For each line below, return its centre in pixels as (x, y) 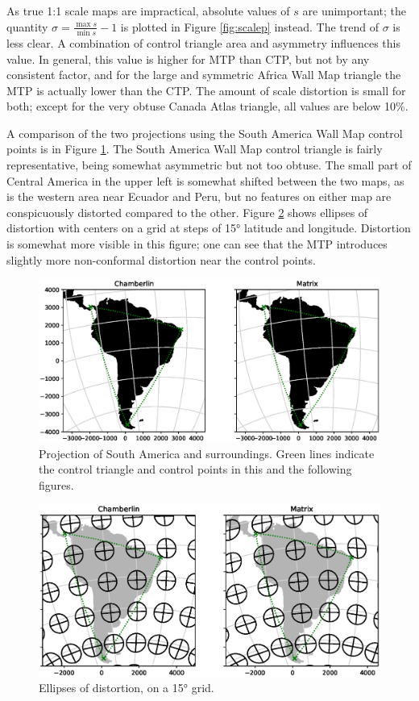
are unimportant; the (354, 10)
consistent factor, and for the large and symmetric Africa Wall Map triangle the (204, 75)
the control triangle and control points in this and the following (195, 469)
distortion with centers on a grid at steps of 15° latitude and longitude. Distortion (209, 228)
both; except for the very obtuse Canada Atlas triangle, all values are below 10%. (207, 106)
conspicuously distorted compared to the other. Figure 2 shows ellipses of (187, 212)
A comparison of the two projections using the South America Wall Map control (205, 133)
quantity (27, 26)
